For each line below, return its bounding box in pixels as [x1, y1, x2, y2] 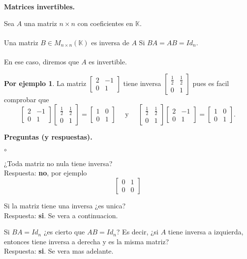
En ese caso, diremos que [4, 56, 79, 66]
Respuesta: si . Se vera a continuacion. [4, 210, 118, 220]
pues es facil [192, 78, 229, 88]
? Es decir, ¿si [116, 227, 158, 237]
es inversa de [91, 37, 129, 47]
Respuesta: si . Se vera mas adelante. [4, 246, 114, 256]
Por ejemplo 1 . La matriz [4, 78, 87, 88]
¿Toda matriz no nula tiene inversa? [4, 158, 113, 168]
